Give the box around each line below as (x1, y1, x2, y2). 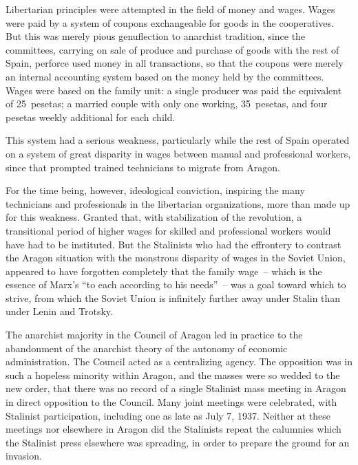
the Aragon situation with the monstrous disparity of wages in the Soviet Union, (6, 250, 346, 265)
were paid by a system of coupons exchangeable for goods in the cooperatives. (6, 15, 334, 30)
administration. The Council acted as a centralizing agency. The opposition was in (6, 354, 352, 369)
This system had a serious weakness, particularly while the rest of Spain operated (6, 133, 350, 147)
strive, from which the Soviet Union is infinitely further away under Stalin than (6, 290, 341, 305)
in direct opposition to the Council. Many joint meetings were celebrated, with (6, 395, 337, 409)
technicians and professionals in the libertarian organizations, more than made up (6, 196, 350, 210)
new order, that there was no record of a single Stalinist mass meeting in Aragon (6, 381, 346, 396)
